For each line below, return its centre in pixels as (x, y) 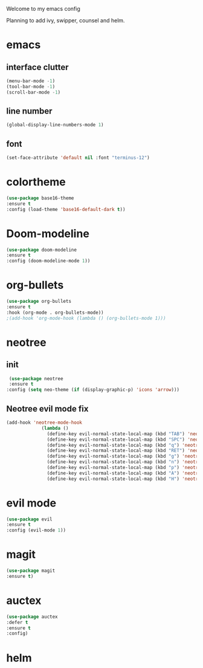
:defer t (17, 622)
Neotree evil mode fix (47, 408)
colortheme (36, 182)
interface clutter (37, 67)
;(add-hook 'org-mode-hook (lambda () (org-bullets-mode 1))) (86, 318)
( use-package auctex (32, 617)
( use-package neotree (36, 378)
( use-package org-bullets (39, 302)
